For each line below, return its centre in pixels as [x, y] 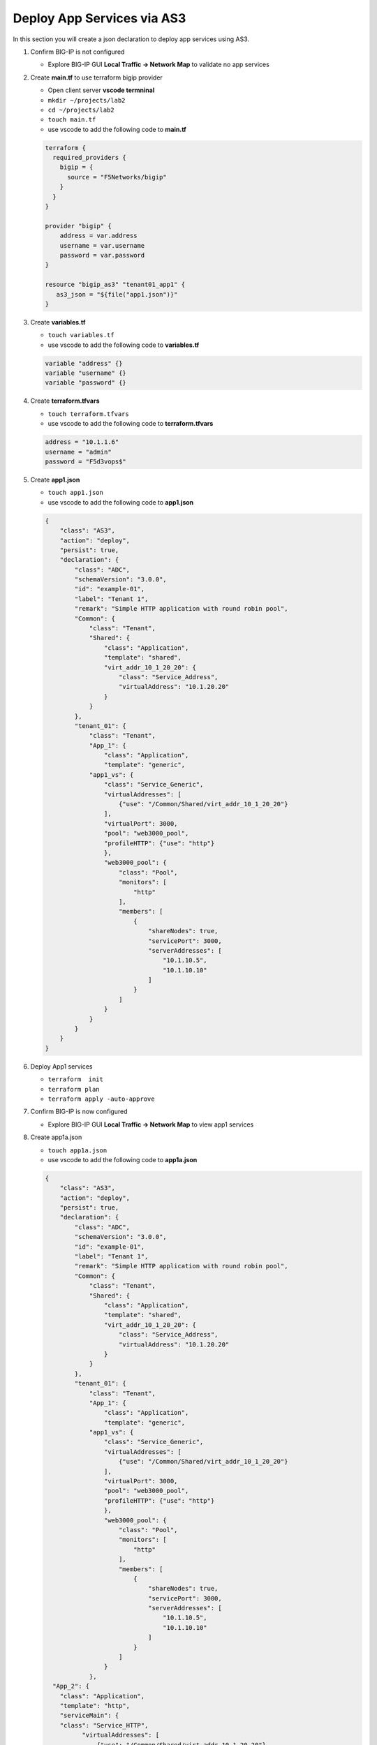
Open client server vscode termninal [101, 90]
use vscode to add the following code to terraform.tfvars [131, 424]
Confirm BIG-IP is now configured [79, 1112]
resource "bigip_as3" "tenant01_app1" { [115, 285]
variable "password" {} [86, 383]
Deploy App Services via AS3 [99, 18]
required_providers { [90, 158]
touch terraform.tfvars [88, 414]
